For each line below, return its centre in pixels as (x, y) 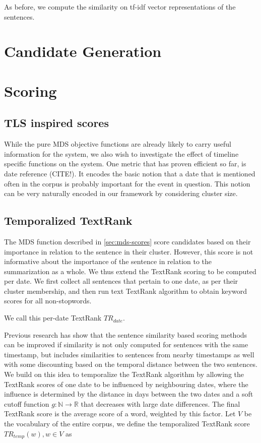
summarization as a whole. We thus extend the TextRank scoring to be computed (130, 271)
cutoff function (27, 403)
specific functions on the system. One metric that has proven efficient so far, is (125, 164)
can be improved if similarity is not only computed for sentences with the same (126, 344)
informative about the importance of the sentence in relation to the (108, 261)
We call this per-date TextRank (53, 318)
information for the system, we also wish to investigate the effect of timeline (121, 153)
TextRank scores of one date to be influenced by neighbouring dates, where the (126, 384)
